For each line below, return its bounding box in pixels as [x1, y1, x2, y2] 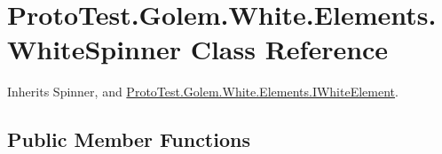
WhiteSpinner [7, 31, 181, 67]
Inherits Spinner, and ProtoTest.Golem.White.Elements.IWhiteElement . [7, 82, 399, 101]
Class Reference [190, 31, 389, 67]
